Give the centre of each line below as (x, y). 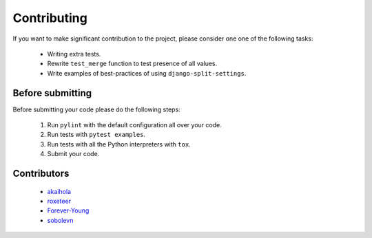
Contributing (50, 18)
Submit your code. (73, 154)
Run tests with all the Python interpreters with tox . (119, 144)
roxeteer (59, 201)
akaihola (59, 191)
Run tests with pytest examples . (96, 135)
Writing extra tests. (74, 54)
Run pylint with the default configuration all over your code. (134, 125)
